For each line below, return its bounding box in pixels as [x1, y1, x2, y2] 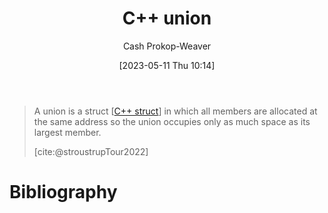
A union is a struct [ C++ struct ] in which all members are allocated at [33, 105, 318, 117]
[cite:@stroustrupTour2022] [33, 145, 149, 157]
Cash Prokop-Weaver [122, 40, 212, 52]
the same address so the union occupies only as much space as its [33, 115, 311, 127]
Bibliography [9, 181, 118, 204]
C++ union [122, 7, 212, 30]
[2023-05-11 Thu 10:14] [118, 59, 216, 71]
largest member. [33, 126, 102, 138]
